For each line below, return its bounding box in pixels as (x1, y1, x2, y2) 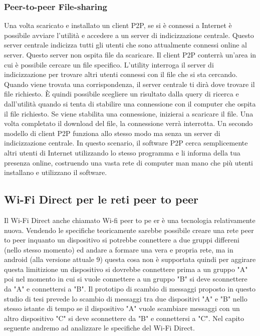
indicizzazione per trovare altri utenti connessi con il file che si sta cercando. (4, 69, 237, 79)
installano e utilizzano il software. (4, 167, 107, 177)
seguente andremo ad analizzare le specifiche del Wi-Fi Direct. (4, 322, 195, 333)
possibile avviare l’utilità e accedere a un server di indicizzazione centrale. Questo (4, 29, 254, 40)
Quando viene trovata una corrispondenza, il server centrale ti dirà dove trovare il (4, 78, 255, 89)
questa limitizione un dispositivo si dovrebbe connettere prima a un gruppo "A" (4, 263, 248, 274)
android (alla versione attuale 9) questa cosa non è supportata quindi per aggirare (4, 254, 256, 264)
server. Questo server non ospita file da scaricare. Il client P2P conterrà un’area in (4, 49, 256, 59)
